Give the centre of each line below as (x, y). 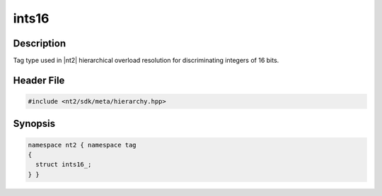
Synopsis (34, 124)
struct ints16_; (64, 165)
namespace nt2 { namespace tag (82, 145)
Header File (39, 80)
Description (40, 43)
